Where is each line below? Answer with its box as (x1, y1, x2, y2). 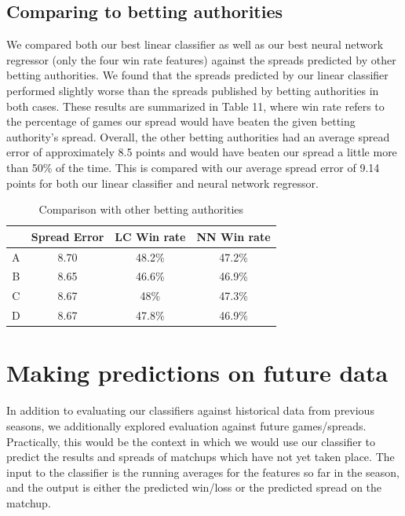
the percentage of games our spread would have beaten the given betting (6, 113, 356, 130)
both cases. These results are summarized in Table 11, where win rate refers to (6, 97, 385, 114)
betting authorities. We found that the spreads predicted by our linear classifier (6, 67, 389, 83)
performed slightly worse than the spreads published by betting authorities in (6, 82, 379, 98)
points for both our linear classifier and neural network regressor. (6, 174, 319, 191)
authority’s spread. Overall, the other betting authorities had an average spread (6, 128, 390, 145)
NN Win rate (196, 228, 271, 244)
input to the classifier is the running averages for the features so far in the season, (6, 463, 400, 480)
